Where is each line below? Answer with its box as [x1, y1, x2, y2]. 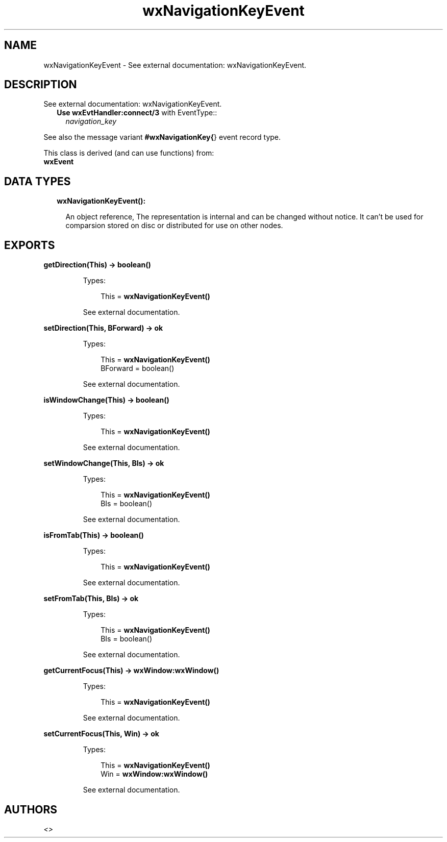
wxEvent [43, 157, 74, 166]
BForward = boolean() [101, 364, 175, 373]
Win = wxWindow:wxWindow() [101, 770, 208, 779]
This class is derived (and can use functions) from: [43, 148, 214, 158]
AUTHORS [4, 803, 58, 816]
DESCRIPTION [4, 78, 77, 91]
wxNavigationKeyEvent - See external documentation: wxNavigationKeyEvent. [43, 60, 307, 69]
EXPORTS [4, 238, 55, 252]
